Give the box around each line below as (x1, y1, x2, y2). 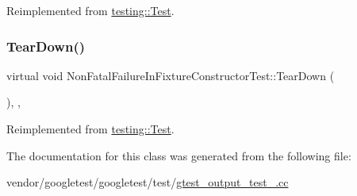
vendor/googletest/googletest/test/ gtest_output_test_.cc (6, 174, 289, 190)
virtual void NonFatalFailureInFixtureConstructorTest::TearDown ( (6, 67, 335, 83)
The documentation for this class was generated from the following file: (6, 147, 351, 163)
